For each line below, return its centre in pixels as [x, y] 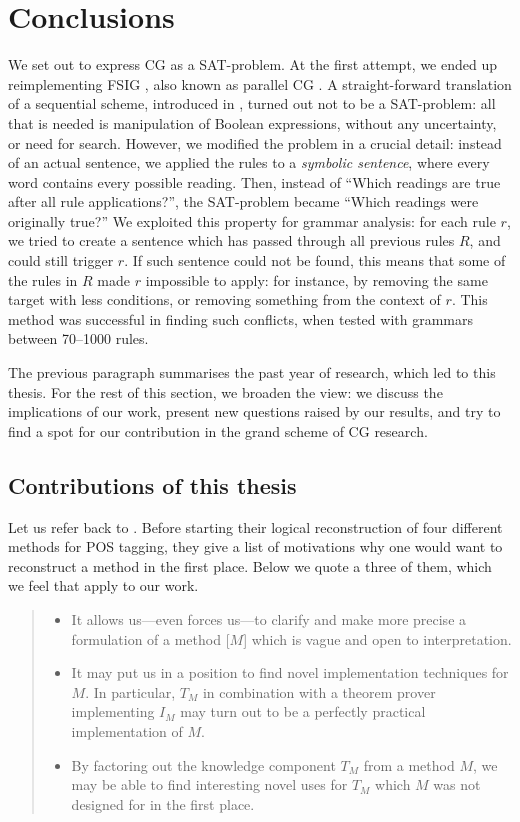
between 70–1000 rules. [78, 338]
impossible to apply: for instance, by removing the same [316, 279]
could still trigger [61, 260]
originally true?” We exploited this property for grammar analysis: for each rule [252, 220]
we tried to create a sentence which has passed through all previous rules [231, 240]
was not [457, 784]
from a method [409, 764]
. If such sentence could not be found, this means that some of [315, 260]
